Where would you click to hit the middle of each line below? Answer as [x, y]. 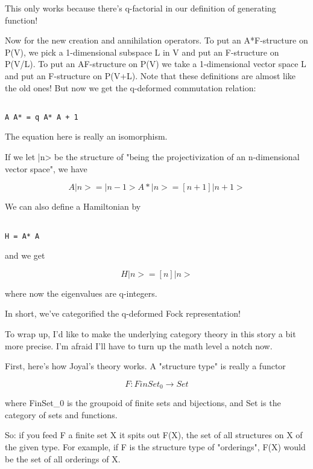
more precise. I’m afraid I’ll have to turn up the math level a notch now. [139, 345]
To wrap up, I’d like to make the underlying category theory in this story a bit [150, 333]
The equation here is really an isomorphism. [86, 136]
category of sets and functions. [61, 414]
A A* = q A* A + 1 [42, 117]
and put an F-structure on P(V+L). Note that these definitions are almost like [150, 75]
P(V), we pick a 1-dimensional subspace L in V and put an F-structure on [142, 52]
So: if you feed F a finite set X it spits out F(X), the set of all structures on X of [154, 435]
